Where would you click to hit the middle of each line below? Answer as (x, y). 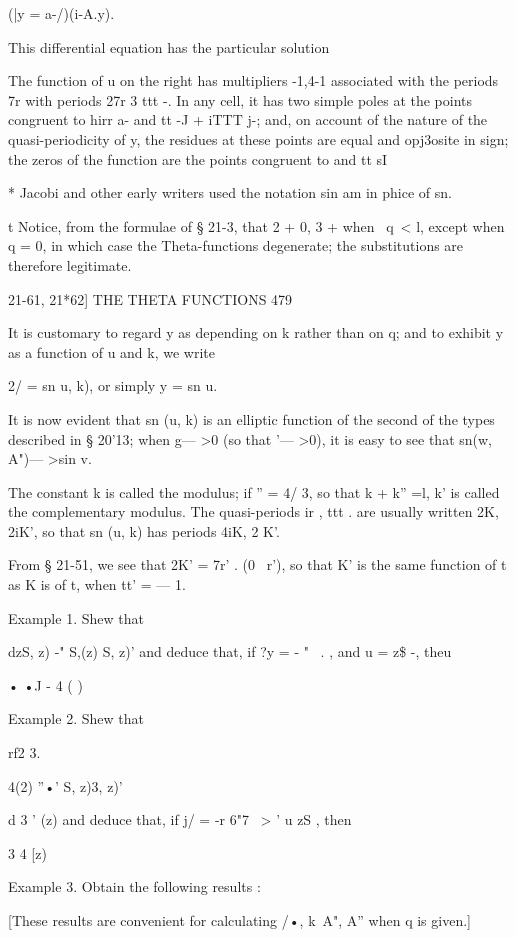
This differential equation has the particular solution (169, 46)
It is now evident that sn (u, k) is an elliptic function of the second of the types (251, 418)
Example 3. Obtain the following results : (134, 886)
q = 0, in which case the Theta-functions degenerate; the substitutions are (236, 245)
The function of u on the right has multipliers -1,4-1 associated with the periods (253, 80)
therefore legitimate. (70, 264)
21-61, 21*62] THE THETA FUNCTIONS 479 (150, 298)
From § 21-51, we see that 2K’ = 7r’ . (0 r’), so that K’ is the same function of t (257, 564)
